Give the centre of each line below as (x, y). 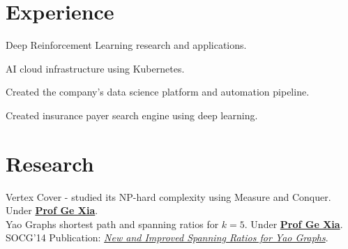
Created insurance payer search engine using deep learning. (132, 115)
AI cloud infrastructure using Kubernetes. (95, 68)
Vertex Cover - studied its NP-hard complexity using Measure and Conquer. (168, 196)
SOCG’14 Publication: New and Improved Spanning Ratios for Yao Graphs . (167, 237)
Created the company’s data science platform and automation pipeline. (158, 92)
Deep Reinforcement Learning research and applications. (126, 45)
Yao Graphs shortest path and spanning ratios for (112, 224)
